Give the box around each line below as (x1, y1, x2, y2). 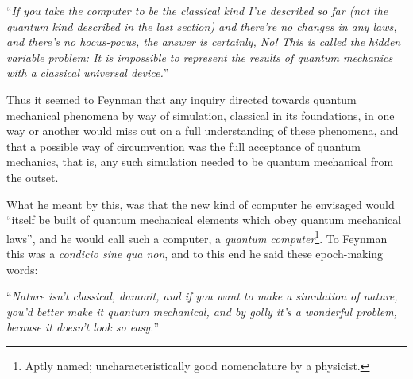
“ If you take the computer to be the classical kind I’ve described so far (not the (6, 2, 388, 18)
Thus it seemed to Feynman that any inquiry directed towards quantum (6, 91, 357, 107)
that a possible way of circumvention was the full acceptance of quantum (6, 137, 361, 154)
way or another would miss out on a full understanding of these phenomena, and (6, 122, 399, 139)
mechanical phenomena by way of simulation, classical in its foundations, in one (6, 106, 395, 123)
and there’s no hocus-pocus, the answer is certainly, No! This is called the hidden (6, 33, 401, 50)
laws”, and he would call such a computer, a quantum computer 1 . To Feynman (6, 227, 388, 246)
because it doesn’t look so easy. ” (6, 319, 159, 335)
